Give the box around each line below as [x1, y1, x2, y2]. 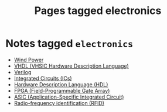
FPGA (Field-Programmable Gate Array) [13, 87, 110, 94]
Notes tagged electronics [5, 37, 134, 50]
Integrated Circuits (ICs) [13, 75, 72, 82]
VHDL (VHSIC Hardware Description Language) [13, 62, 129, 69]
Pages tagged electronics [34, 4, 162, 17]
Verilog [13, 68, 32, 75]
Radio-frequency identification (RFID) [13, 99, 105, 106]
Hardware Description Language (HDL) [13, 80, 108, 88]
